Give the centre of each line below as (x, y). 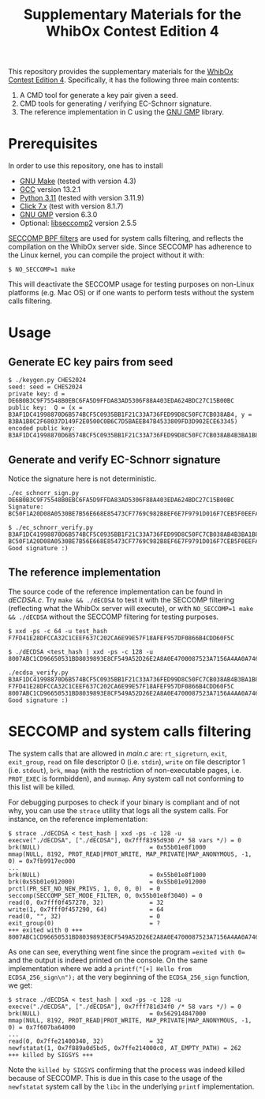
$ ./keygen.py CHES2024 (47, 381)
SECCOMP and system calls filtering (130, 731)
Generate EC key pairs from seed (91, 362)
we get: (21, 985)
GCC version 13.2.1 (50, 189)
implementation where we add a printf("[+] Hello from (100, 968)
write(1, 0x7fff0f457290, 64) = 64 (86, 910)
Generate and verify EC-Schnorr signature (114, 459)
